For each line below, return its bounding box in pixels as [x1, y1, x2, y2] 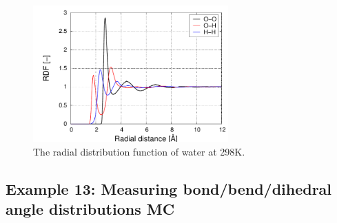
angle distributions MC [6, 198, 175, 220]
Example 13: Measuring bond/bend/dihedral [6, 178, 332, 199]
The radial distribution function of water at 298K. [33, 145, 245, 158]
